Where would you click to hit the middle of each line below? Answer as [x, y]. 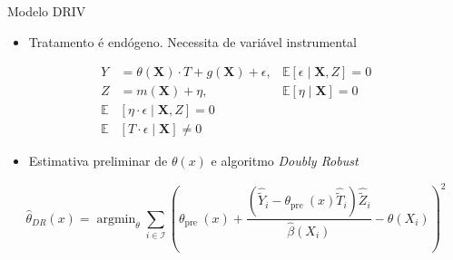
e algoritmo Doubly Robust [285, 161]
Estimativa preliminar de [98, 161]
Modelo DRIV [47, 11]
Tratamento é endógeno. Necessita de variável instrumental [192, 41]
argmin [116, 219]
